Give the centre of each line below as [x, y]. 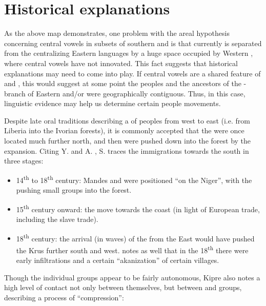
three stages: [24, 161]
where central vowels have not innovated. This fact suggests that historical [121, 63]
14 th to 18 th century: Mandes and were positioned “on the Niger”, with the [134, 179]
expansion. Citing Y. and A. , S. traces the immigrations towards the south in [127, 150]
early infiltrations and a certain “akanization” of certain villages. [118, 260]
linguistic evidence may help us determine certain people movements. [112, 103]
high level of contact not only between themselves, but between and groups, [123, 287]
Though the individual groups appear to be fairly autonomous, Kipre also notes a [132, 277]
